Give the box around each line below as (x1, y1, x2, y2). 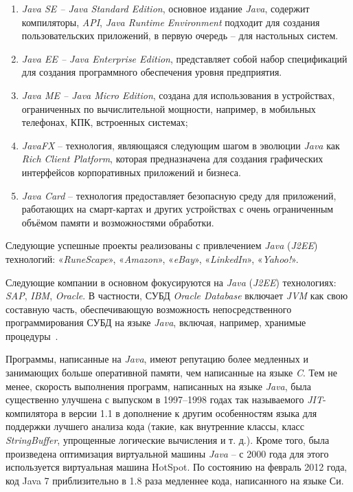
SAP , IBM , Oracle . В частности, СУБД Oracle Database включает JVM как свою (5, 288, 348, 303)
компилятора (5, 405, 58, 420)
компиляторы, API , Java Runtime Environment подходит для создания (21, 14, 320, 29)
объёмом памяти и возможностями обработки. (21, 215, 214, 229)
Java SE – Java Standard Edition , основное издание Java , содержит (21, 1, 310, 15)
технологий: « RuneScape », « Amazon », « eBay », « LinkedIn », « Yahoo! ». (5, 251, 299, 266)
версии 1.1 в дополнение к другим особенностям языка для (69, 405, 317, 420)
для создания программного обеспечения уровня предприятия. (21, 65, 282, 79)
